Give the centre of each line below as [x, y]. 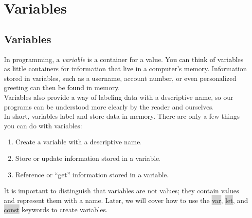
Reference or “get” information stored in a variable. [92, 174]
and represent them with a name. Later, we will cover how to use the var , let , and [126, 200]
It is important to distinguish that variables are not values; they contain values [122, 191]
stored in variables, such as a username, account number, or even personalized [120, 78]
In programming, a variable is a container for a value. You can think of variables [124, 59]
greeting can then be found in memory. [62, 87]
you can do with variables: [43, 125]
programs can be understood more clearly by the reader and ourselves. [109, 106]
